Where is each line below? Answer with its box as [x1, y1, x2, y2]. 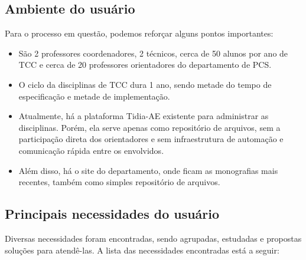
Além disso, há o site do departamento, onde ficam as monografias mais [18, 164, 278, 176]
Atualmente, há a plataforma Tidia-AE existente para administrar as [18, 110, 269, 122]
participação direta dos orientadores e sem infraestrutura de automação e [18, 133, 284, 145]
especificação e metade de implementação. [18, 90, 170, 102]
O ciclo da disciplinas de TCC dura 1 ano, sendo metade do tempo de [18, 78, 272, 90]
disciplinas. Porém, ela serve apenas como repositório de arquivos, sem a [18, 121, 281, 133]
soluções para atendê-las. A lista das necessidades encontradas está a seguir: [5, 243, 279, 256]
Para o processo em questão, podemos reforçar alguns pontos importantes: [5, 27, 274, 40]
